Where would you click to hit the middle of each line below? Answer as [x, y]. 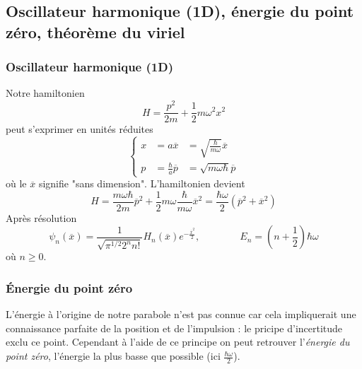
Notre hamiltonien [45, 93]
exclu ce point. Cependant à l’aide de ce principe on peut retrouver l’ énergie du [178, 342]
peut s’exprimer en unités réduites [80, 129]
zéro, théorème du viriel [95, 31]
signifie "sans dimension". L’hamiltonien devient [142, 183]
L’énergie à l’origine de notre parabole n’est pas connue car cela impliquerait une [181, 314]
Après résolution [41, 217]
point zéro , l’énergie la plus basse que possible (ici [113, 356]
